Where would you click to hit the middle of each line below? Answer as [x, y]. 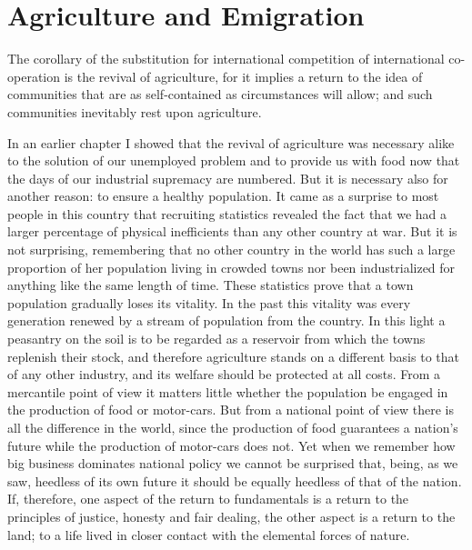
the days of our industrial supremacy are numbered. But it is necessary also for [228, 178]
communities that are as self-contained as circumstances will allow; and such [220, 94]
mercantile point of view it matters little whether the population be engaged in [228, 391]
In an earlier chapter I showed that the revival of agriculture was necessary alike [231, 142]
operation [34, 76]
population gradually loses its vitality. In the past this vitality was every [209, 302]
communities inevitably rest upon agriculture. [135, 111]
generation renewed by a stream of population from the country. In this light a [226, 320]
